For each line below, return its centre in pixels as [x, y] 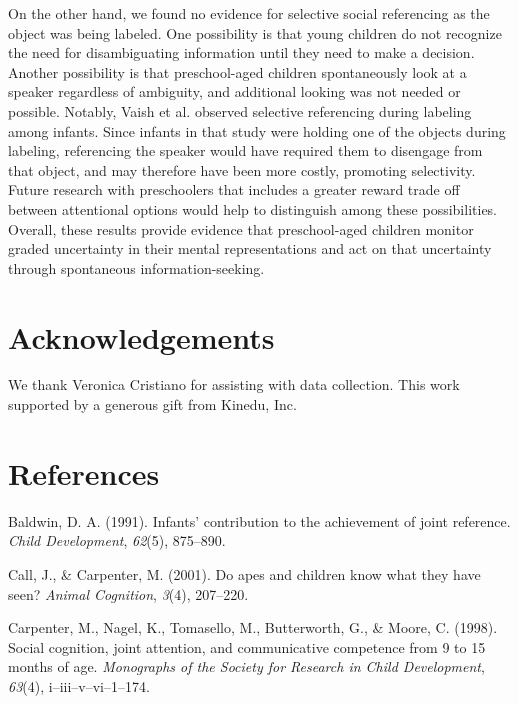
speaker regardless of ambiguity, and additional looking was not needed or [234, 91]
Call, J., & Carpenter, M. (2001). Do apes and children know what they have [244, 573]
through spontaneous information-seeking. [136, 267]
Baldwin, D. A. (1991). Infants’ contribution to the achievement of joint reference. [259, 520]
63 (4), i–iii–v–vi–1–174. [79, 685]
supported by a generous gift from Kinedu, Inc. [152, 404]
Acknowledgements [141, 336]
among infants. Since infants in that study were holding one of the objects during [257, 130]
